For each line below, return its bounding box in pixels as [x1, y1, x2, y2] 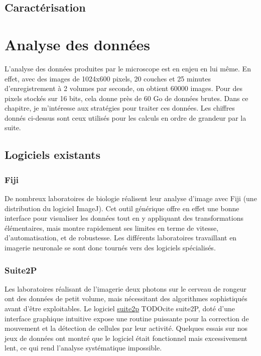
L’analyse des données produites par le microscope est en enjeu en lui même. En [5, 63, 251, 73]
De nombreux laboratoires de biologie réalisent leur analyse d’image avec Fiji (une [5, 193, 257, 204]
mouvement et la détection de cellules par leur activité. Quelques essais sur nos [5, 323, 247, 333]
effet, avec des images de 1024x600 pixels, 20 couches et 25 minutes [5, 73, 211, 83]
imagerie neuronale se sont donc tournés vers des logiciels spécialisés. [5, 242, 216, 253]
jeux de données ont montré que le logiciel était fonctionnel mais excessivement [5, 332, 248, 343]
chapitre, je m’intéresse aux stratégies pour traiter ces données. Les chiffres [5, 103, 235, 113]
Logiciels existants [5, 147, 100, 162]
